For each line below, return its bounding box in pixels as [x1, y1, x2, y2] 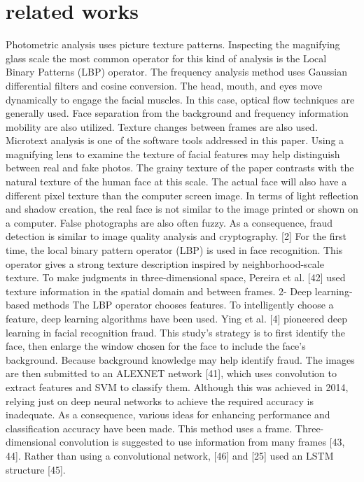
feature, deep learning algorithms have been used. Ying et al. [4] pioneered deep [6, 311, 347, 325]
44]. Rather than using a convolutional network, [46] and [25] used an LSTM [6, 448, 334, 462]
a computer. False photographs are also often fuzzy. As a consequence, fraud [6, 215, 333, 229]
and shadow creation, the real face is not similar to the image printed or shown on [6, 201, 358, 216]
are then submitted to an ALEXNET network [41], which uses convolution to [6, 366, 337, 381]
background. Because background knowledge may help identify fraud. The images [6, 352, 355, 367]
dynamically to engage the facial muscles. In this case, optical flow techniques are [6, 92, 355, 106]
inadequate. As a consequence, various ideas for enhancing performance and [6, 407, 330, 422]
